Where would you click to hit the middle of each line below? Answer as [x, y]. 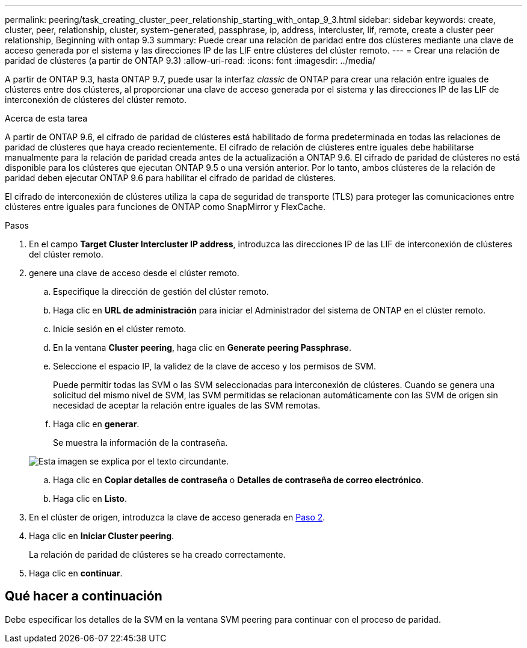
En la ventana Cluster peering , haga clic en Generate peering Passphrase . [202, 347]
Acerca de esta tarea [46, 118]
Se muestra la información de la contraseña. [140, 443]
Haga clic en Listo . [90, 498]
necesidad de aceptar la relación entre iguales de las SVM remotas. [187, 405]
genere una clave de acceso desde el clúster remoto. [134, 273]
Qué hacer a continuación [84, 596]
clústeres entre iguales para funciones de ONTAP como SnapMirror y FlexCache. [165, 207]
